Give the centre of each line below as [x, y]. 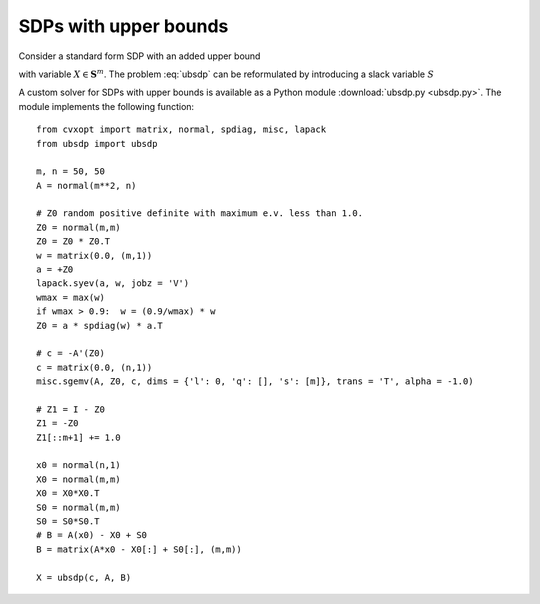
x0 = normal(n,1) [78, 465]
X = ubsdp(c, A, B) [84, 577]
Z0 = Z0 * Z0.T [73, 241]
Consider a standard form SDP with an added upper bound [139, 56]
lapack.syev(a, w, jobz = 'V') [113, 283]
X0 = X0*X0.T [68, 493]
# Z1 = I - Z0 [70, 409]
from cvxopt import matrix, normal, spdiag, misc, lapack [181, 129]
